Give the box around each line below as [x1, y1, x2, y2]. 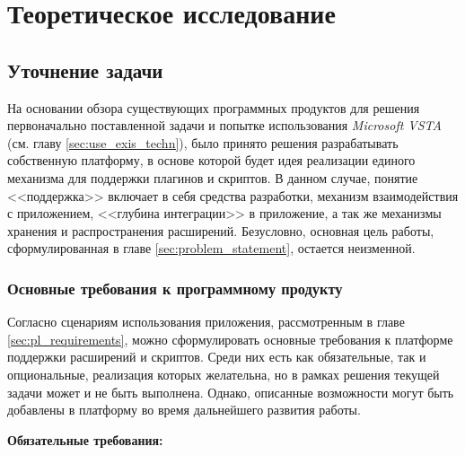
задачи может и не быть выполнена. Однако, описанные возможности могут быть [7, 382, 454, 401]
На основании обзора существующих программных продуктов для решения [7, 98, 420, 117]
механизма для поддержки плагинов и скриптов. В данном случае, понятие [7, 168, 418, 187]
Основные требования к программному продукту [7, 276, 343, 299]
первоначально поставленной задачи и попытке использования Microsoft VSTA [7, 116, 442, 135]
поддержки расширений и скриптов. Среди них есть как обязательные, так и [7, 347, 426, 366]
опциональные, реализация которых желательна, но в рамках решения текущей [7, 364, 440, 383]
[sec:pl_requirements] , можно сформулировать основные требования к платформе [7, 329, 453, 348]
